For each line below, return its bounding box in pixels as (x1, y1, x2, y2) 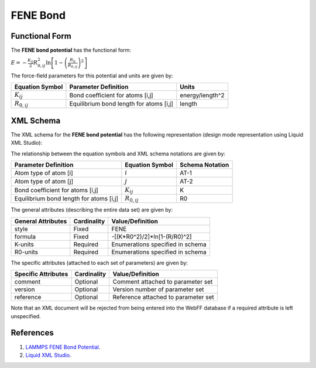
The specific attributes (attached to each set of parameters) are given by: (11, 259, 188, 266)
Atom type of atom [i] (14, 169, 73, 177)
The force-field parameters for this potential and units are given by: (11, 72, 173, 79)
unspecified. (11, 312, 41, 319)
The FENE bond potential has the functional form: (11, 47, 132, 54)
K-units (14, 240, 35, 248)
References (11, 328, 54, 338)
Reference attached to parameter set (112, 293, 215, 301)
